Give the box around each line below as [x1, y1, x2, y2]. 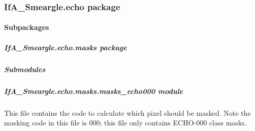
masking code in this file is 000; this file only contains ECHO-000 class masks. [4, 117, 247, 128]
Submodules [4, 63, 46, 74]
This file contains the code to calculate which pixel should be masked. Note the [4, 107, 251, 118]
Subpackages [4, 22, 49, 32]
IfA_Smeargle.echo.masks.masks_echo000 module [4, 85, 183, 96]
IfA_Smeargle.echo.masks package [4, 42, 127, 52]
